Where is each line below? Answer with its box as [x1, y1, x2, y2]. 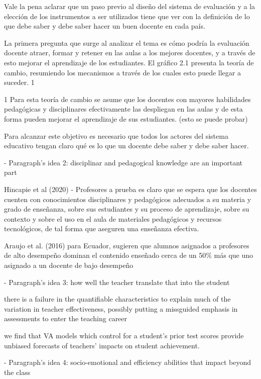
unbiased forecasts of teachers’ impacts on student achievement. [4, 340, 200, 350]
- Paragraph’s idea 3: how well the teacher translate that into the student [4, 276, 230, 287]
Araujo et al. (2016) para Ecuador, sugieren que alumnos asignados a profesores [4, 240, 249, 250]
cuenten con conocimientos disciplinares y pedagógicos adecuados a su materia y [4, 194, 251, 204]
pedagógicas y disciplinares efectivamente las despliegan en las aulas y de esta [4, 104, 243, 114]
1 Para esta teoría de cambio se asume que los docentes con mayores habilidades [4, 93, 251, 104]
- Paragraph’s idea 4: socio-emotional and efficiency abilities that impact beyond [4, 357, 251, 367]
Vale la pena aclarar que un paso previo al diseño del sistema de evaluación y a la [4, 1, 255, 11]
